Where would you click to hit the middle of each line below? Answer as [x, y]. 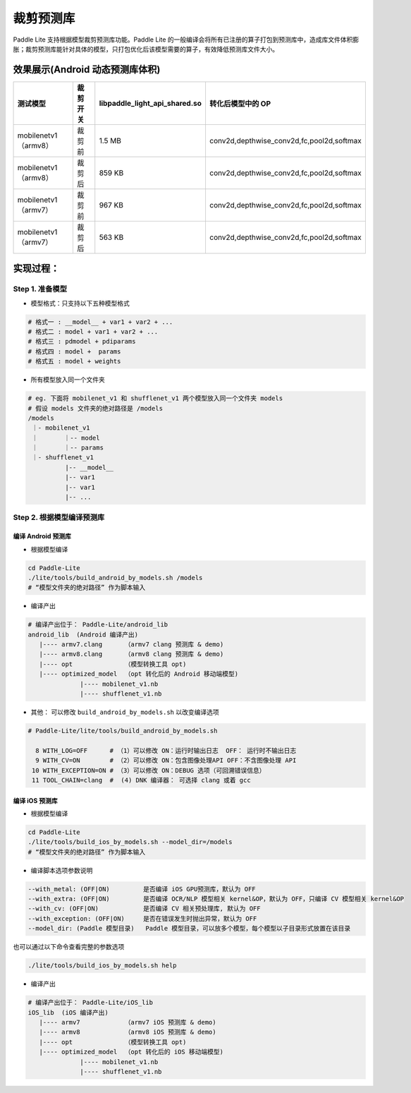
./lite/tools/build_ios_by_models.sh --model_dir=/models [130, 842]
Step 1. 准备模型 [40, 289]
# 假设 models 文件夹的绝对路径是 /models [96, 408]
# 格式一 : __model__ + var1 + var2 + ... [100, 322]
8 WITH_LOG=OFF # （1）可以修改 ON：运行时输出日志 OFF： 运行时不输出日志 [166, 750]
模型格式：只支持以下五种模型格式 [80, 303]
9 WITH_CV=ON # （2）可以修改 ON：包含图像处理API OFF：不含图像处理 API [166, 761]
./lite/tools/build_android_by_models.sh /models [115, 578]
